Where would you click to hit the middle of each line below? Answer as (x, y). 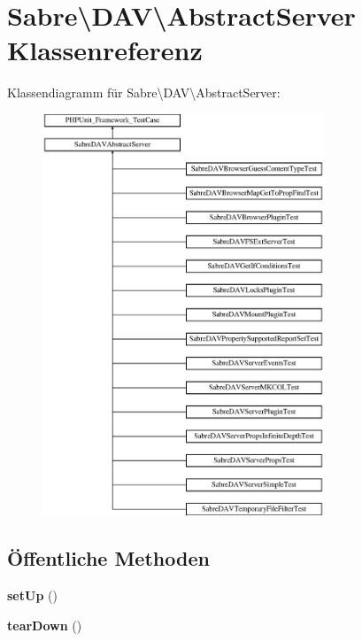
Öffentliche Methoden (108, 558)
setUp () (32, 595)
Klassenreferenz (105, 50)
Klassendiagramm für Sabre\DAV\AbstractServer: (144, 93)
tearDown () (45, 625)
